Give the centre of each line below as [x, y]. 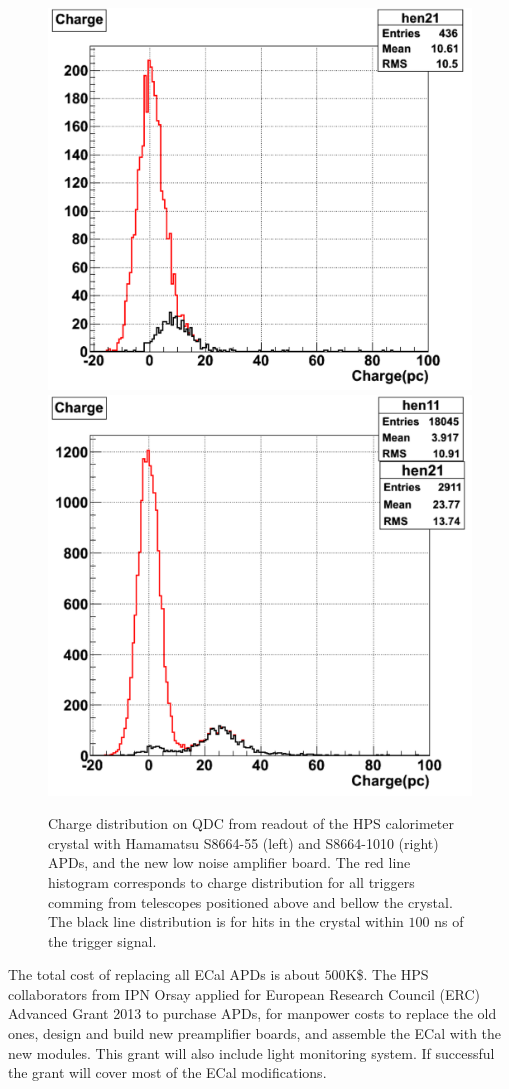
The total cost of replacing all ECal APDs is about [164, 974]
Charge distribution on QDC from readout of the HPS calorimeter [251, 823]
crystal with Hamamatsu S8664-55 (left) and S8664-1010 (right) [243, 842]
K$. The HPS [387, 974]
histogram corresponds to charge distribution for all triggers [231, 881]
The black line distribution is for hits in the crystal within [226, 921]
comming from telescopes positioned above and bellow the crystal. [250, 901]
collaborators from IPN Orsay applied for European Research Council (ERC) [244, 993]
